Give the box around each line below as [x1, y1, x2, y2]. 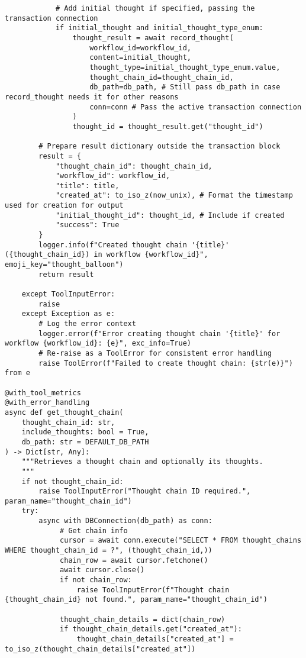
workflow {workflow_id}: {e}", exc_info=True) [5, 339, 191, 348]
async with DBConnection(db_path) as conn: [38, 517, 212, 525]
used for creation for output [5, 201, 124, 210]
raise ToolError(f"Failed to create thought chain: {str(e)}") [38, 359, 293, 367]
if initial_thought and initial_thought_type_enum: [55, 24, 263, 33]
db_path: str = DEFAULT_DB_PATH [21, 437, 149, 446]
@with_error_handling [5, 398, 90, 407]
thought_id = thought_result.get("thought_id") [72, 122, 263, 131]
